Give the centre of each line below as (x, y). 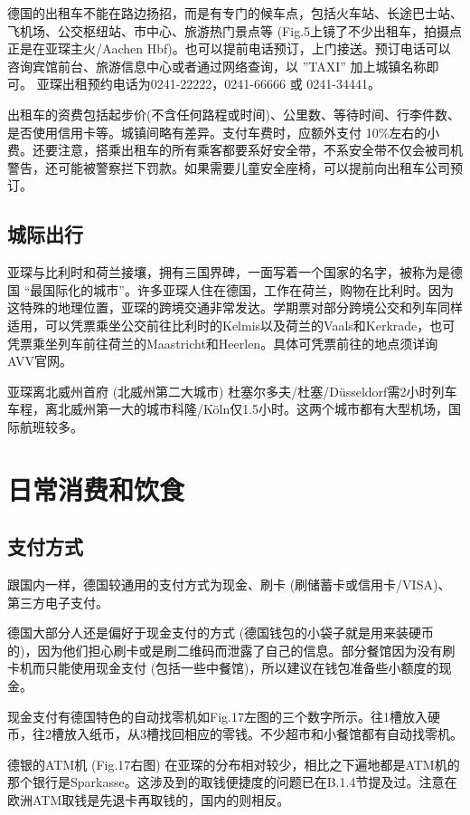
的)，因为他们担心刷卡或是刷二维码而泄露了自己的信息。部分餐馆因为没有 (225, 650)
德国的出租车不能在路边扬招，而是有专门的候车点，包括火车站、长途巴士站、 (235, 13)
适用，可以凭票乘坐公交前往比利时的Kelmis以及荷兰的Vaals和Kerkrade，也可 (231, 325)
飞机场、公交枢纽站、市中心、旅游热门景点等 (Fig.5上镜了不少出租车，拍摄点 (235, 30)
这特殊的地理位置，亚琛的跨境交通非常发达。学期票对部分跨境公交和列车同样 (235, 307)
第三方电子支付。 (58, 602)
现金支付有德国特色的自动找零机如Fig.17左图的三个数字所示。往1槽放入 (217, 716)
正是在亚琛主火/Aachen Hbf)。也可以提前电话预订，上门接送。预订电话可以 (229, 48)
